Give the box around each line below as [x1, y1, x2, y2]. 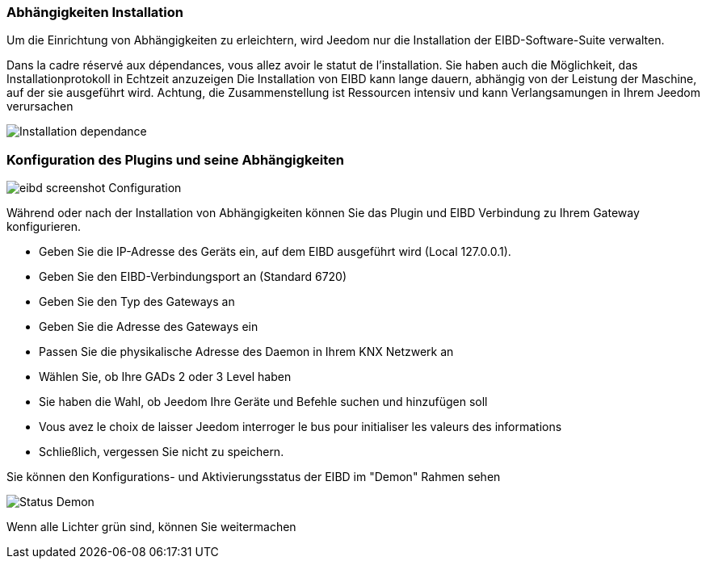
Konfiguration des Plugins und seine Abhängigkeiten [6, 151, 344, 168]
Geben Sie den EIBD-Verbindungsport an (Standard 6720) [39, 270, 347, 284]
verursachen [6, 99, 74, 114]
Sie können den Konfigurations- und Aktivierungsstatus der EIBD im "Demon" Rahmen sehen [6, 470, 501, 484]
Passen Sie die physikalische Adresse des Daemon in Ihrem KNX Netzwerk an [39, 345, 454, 359]
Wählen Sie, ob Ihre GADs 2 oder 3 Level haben [39, 370, 292, 384]
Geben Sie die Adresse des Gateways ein [39, 320, 258, 334]
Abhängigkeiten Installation [6, 4, 183, 20]
